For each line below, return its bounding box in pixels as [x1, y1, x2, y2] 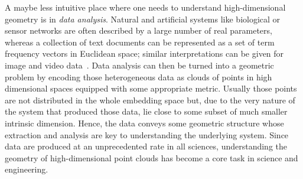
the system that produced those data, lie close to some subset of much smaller [5, 105, 288, 118]
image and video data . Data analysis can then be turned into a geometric [5, 58, 274, 71]
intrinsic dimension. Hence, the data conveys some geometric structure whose [5, 116, 284, 129]
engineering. [5, 163, 48, 175]
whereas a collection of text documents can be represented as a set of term [5, 35, 275, 48]
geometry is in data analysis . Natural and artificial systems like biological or [5, 12, 281, 25]
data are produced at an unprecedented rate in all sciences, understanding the [5, 140, 288, 152]
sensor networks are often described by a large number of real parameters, [5, 24, 272, 37]
